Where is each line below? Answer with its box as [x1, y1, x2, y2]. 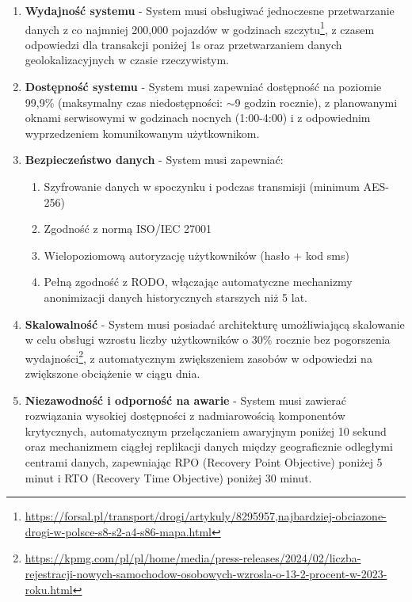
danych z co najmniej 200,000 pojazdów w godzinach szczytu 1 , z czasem [25, 18, 375, 37]
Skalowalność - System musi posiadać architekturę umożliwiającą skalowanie [25, 315, 405, 332]
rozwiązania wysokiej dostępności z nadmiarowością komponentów [25, 407, 345, 424]
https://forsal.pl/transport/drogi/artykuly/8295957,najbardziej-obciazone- [25, 508, 387, 524]
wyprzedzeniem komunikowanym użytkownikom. [25, 124, 260, 141]
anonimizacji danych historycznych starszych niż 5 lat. [44, 288, 308, 305]
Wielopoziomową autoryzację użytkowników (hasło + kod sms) [44, 246, 349, 263]
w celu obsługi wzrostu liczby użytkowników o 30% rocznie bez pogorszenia [25, 331, 391, 348]
